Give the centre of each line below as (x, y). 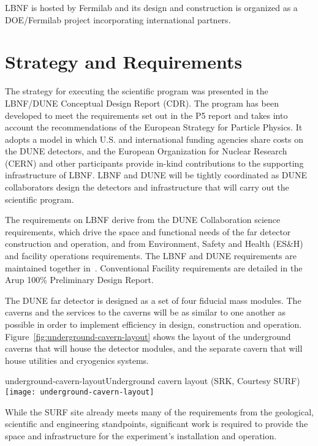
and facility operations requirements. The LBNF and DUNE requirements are (151, 256)
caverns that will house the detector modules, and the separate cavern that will (154, 348)
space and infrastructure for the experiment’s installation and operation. (141, 435)
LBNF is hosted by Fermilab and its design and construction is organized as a (151, 7)
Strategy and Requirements (124, 62)
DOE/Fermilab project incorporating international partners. (118, 19)
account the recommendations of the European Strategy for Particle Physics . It (154, 127)
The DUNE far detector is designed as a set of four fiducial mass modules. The (153, 300)
